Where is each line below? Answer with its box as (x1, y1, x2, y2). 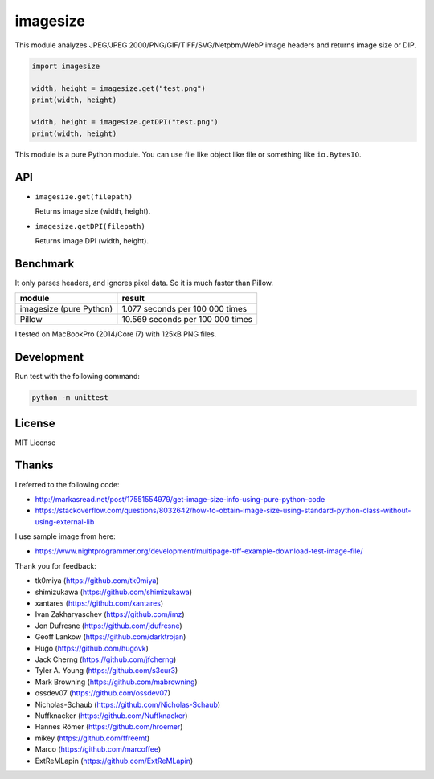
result (121, 293, 145, 304)
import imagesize (31, 61, 100, 71)
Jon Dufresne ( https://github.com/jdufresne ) (35, 621, 182, 630)
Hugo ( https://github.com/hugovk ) (35, 643, 149, 653)
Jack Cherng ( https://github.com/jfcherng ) (35, 655, 177, 664)
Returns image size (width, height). (35, 206, 151, 216)
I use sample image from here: (14, 532, 116, 541)
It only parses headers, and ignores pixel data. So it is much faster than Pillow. (14, 278, 273, 288)
